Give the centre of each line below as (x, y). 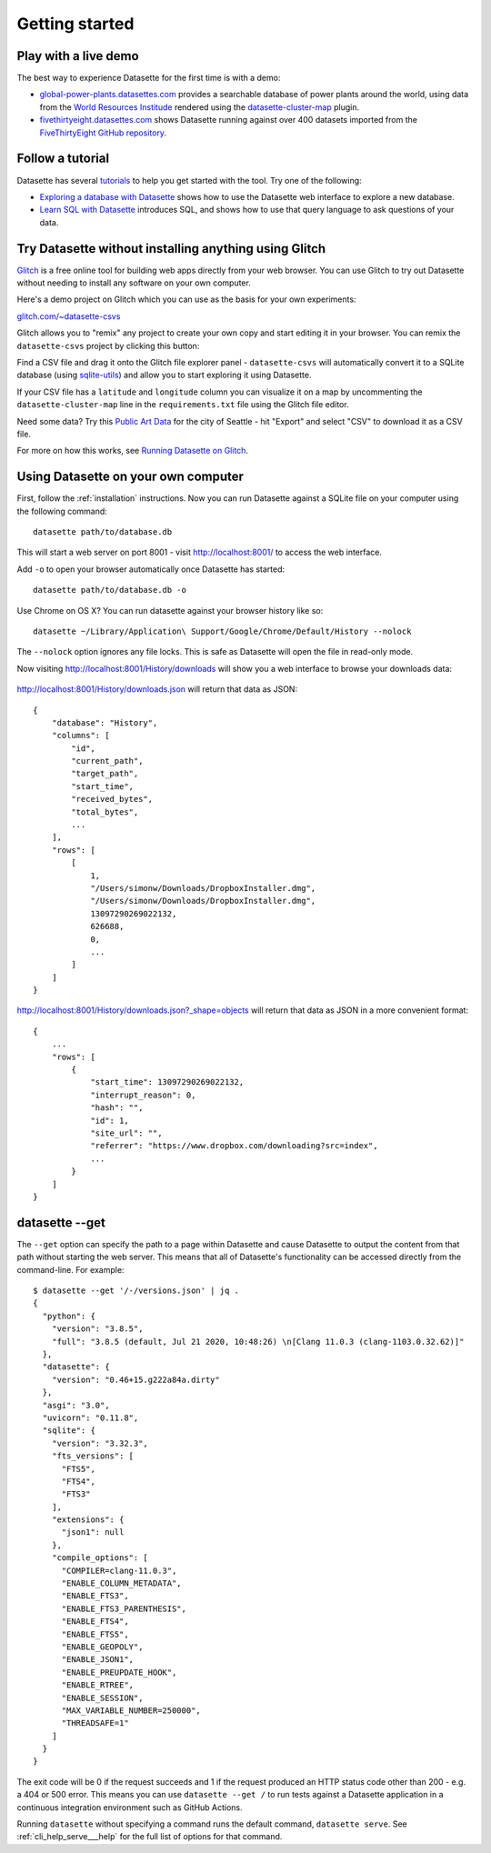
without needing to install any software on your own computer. (134, 283)
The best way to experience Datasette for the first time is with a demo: (149, 78)
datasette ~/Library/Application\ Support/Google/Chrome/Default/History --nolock (222, 631)
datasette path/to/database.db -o (110, 590)
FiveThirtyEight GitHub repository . (103, 133)
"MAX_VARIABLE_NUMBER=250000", (131, 1710)
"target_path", (105, 774)
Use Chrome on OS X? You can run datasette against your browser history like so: (170, 610)
